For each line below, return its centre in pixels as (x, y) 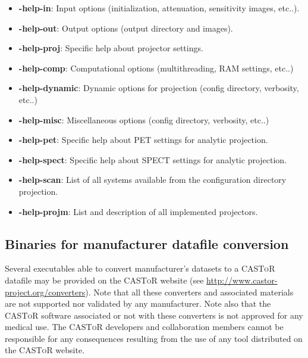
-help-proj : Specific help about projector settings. (111, 48)
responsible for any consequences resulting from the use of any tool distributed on (154, 338)
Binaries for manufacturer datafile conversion (147, 243)
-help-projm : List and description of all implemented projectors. (138, 211)
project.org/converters (45, 292)
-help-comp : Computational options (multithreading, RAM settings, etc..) (156, 68)
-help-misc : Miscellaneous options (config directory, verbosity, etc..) (144, 119)
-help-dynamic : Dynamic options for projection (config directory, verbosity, (159, 88)
